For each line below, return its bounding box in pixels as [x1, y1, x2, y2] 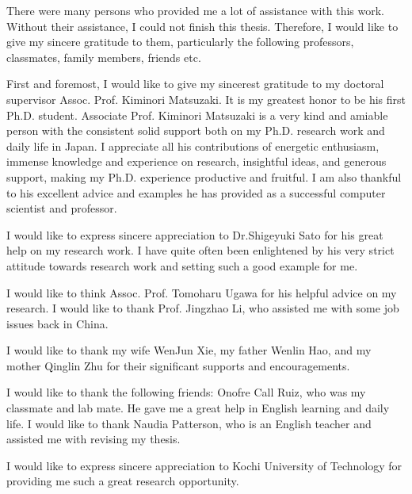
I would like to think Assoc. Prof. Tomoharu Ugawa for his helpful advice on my [6, 284, 397, 301]
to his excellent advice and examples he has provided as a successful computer [6, 184, 386, 201]
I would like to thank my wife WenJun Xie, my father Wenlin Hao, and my [6, 342, 372, 358]
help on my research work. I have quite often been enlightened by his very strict [6, 242, 395, 258]
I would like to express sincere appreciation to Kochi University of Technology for [6, 457, 402, 473]
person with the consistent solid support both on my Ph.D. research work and [6, 122, 385, 139]
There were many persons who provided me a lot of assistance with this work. [6, 2, 384, 18]
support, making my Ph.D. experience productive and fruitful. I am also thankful [6, 168, 402, 185]
